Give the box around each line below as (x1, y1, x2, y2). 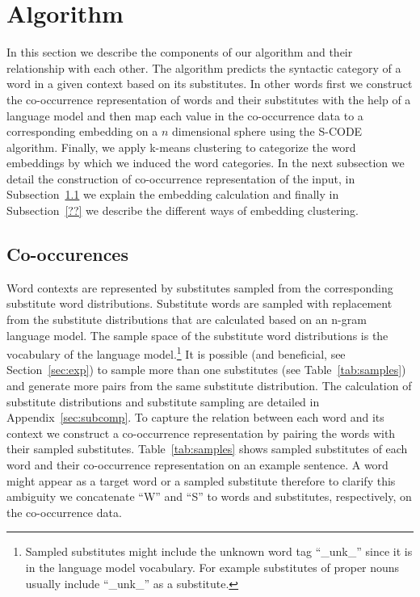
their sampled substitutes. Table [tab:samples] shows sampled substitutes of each (6, 440, 408, 457)
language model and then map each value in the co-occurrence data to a (6, 107, 363, 124)
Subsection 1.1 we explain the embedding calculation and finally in (6, 186, 339, 203)
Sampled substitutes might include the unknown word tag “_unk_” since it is (25, 543, 413, 560)
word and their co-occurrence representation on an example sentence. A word (6, 456, 388, 473)
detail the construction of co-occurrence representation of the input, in (6, 170, 355, 187)
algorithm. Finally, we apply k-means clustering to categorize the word (6, 138, 356, 155)
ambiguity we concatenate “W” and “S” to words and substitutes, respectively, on (6, 488, 412, 505)
